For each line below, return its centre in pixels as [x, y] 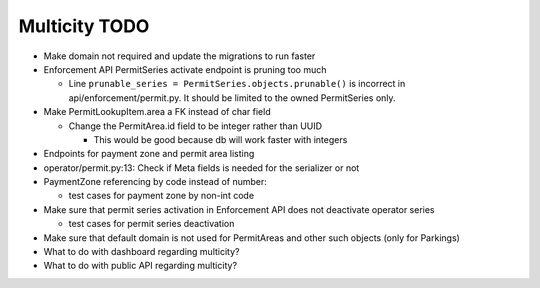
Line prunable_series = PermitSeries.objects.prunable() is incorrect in [237, 84]
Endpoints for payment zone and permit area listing [149, 154]
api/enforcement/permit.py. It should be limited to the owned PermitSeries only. [232, 97]
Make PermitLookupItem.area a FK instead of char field [157, 112]
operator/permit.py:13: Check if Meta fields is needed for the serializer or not [201, 167]
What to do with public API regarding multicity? [140, 266]
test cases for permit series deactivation [151, 224]
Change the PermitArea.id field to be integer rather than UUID [195, 126]
